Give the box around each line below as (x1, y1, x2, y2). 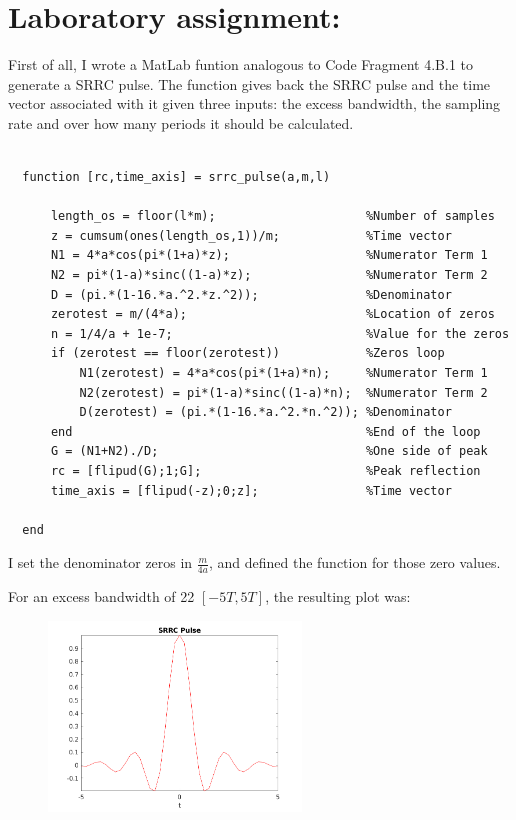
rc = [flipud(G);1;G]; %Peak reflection (50, 464, 481, 478)
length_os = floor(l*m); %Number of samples (50, 209, 495, 224)
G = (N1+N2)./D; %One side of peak (50, 444, 488, 459)
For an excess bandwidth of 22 (8, 586, 195, 607)
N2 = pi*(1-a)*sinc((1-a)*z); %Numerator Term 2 (50, 268, 488, 283)
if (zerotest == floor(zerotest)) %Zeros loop (50, 346, 445, 361)
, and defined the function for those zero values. (208, 552, 501, 573)
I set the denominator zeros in (8, 552, 193, 573)
